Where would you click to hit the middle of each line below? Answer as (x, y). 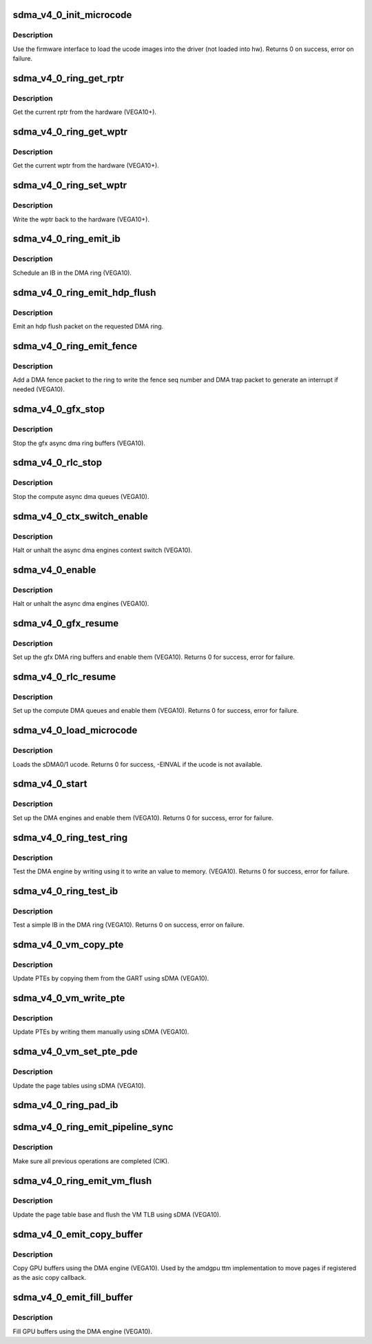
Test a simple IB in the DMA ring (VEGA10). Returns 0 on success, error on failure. (128, 925)
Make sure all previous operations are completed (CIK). (91, 1161)
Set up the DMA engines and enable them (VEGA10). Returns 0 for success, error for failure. (143, 818)
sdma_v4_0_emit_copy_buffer (78, 1234)
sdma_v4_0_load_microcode (75, 730)
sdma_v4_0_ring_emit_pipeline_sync (93, 1127)
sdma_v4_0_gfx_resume (66, 623)
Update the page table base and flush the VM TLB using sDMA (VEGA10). (117, 1214)
